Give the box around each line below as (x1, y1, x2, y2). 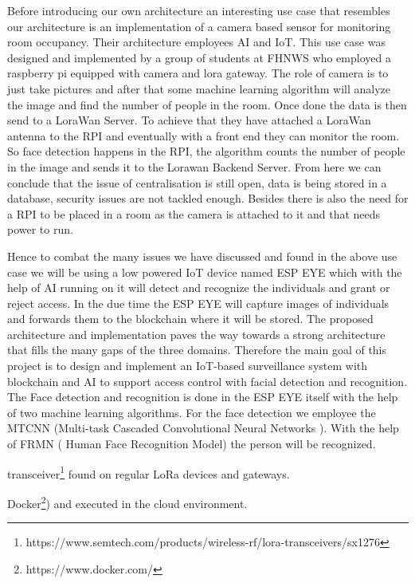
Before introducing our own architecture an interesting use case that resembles (7, 2, 390, 18)
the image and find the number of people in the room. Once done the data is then (7, 96, 407, 112)
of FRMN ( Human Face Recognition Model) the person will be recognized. (7, 435, 376, 452)
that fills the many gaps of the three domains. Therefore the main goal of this (7, 341, 387, 358)
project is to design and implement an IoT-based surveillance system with (7, 357, 368, 374)
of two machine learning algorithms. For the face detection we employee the (7, 404, 376, 420)
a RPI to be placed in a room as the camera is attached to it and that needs (7, 205, 381, 222)
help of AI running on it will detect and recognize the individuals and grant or (7, 279, 390, 296)
